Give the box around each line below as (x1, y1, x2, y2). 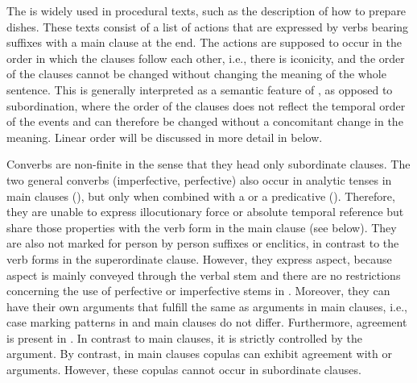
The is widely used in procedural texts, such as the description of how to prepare (6, 2, 407, 19)
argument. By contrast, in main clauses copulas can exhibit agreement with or (6, 345, 392, 362)
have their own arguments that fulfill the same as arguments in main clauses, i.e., (6, 298, 407, 314)
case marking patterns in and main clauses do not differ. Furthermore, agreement (6, 314, 407, 331)
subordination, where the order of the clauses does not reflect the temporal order (6, 97, 406, 114)
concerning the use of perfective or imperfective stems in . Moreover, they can (6, 282, 390, 299)
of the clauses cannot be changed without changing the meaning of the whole (6, 65, 386, 82)
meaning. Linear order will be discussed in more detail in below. (6, 128, 323, 145)
